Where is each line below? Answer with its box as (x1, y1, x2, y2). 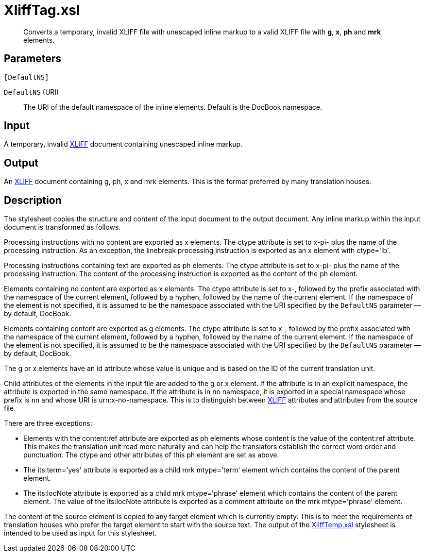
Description (4, 194, 62, 206)
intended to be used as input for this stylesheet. (4, 529, 157, 538)
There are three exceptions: (4, 419, 92, 428)
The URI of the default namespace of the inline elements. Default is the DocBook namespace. (23, 102, 323, 111)
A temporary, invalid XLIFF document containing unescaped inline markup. (4, 140, 243, 149)
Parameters (4, 52, 61, 65)
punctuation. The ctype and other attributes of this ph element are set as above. (23, 451, 279, 459)
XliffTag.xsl (4, 2, 80, 18)
